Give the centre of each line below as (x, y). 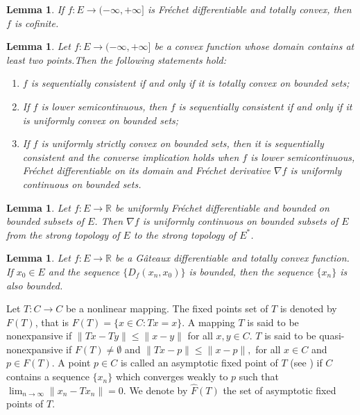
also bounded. (35, 285)
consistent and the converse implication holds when (131, 156)
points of (25, 404)
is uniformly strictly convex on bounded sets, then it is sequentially (182, 143)
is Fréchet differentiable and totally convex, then (250, 9)
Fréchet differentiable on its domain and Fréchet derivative (146, 170)
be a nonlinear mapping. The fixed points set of (167, 308)
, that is (52, 322)
